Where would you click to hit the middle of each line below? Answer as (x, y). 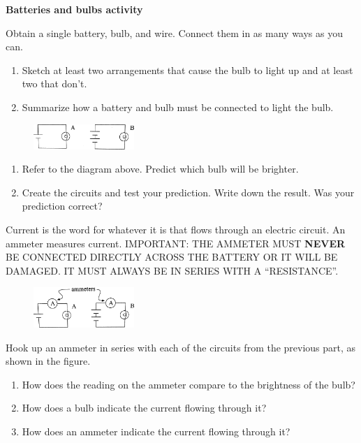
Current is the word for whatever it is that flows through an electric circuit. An (176, 229)
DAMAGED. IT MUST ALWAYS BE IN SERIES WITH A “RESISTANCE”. (172, 270)
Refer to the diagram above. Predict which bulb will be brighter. (160, 169)
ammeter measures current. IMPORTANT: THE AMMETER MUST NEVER (176, 243)
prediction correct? (62, 206)
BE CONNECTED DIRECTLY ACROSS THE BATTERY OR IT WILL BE (172, 257)
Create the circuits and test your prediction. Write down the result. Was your (188, 192)
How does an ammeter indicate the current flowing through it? (156, 431)
